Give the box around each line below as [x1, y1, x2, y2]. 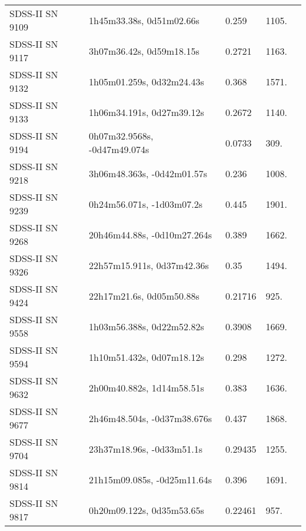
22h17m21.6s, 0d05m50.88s [89, 288, 199, 303]
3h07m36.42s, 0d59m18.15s [89, 44, 199, 58]
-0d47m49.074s [89, 142, 149, 156]
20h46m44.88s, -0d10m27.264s [89, 227, 212, 241]
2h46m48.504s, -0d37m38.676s [89, 411, 212, 425]
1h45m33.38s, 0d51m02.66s [89, 13, 199, 27]
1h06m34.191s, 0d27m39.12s [89, 105, 204, 119]
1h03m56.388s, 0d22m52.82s [89, 319, 204, 333]
